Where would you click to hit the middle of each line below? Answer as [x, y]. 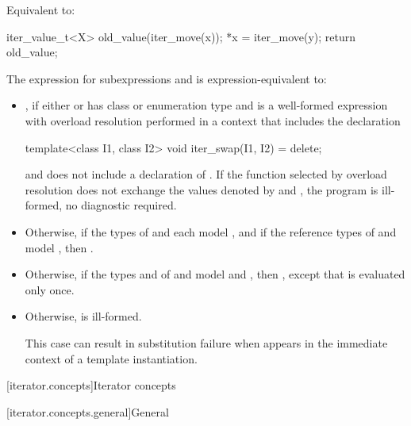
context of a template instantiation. [111, 358]
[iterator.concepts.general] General [88, 411]
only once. [50, 289]
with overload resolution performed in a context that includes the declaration [213, 120]
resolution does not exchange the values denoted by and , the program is [202, 189]
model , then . [59, 247]
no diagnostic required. [121, 205]
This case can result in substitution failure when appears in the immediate [206, 342]
